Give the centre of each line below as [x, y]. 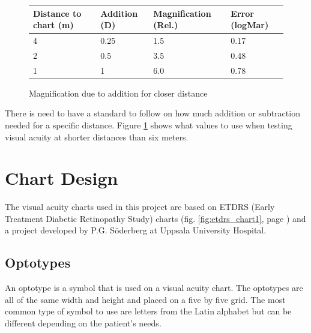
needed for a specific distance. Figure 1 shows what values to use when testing [149, 124]
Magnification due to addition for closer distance [118, 93]
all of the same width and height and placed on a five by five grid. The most [145, 299]
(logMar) [250, 25]
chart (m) [53, 25]
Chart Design [62, 178]
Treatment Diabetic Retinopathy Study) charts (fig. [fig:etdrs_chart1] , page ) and [155, 218]
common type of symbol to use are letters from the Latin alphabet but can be [148, 311]
